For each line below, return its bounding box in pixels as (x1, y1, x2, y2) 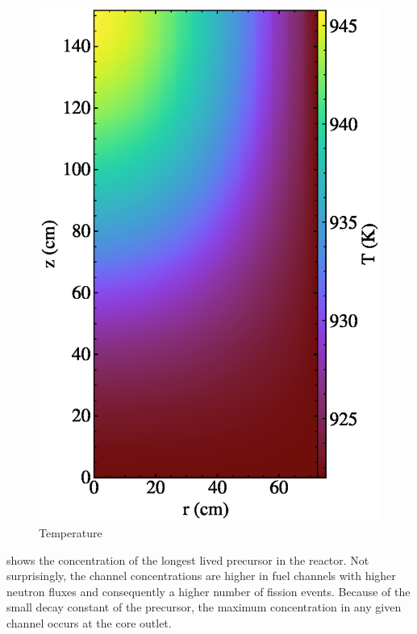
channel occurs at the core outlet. (6, 614, 172, 631)
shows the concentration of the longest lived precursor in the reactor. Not (6, 551, 369, 568)
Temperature (39, 524, 102, 541)
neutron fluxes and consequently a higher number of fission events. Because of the (6, 582, 411, 599)
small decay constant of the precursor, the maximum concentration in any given (6, 599, 402, 615)
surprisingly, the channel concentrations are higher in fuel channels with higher (6, 567, 396, 584)
